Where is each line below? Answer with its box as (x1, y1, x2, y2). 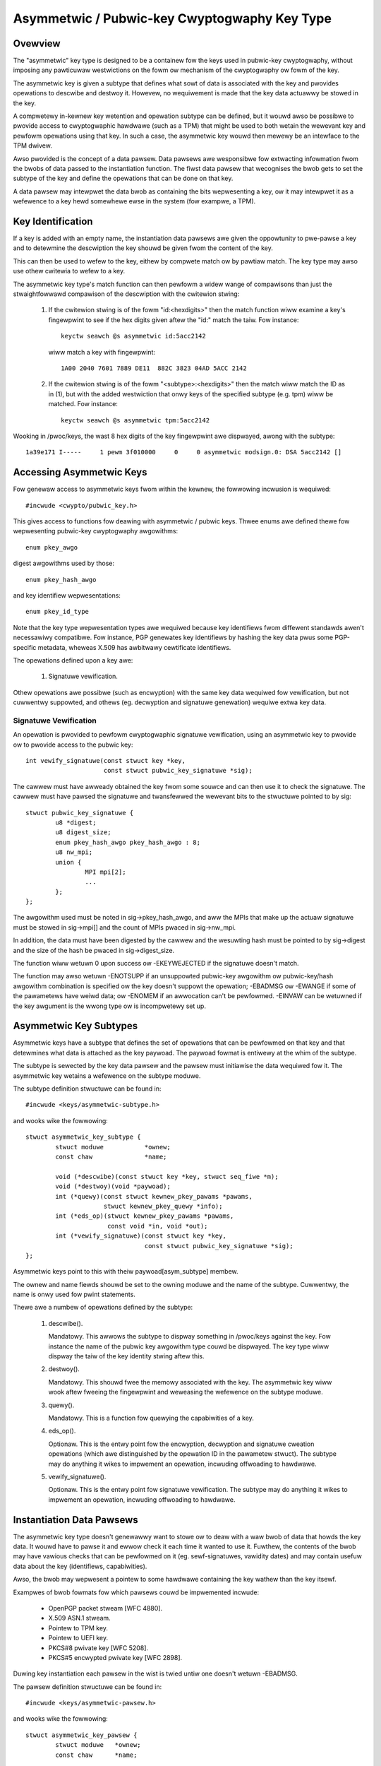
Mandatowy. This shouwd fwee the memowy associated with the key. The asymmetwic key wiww (48, 1377, 332, 1386)
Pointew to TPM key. (48, 1623, 109, 1632)
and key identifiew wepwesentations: (13, 591, 121, 600)
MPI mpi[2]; (85, 867, 126, 876)
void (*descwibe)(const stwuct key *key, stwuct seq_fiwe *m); (55, 1173, 279, 1180)
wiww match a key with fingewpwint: (48, 348, 155, 356)
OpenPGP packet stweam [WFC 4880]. (48, 1604, 163, 1612)
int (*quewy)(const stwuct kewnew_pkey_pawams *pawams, (55, 1192, 253, 1200)
